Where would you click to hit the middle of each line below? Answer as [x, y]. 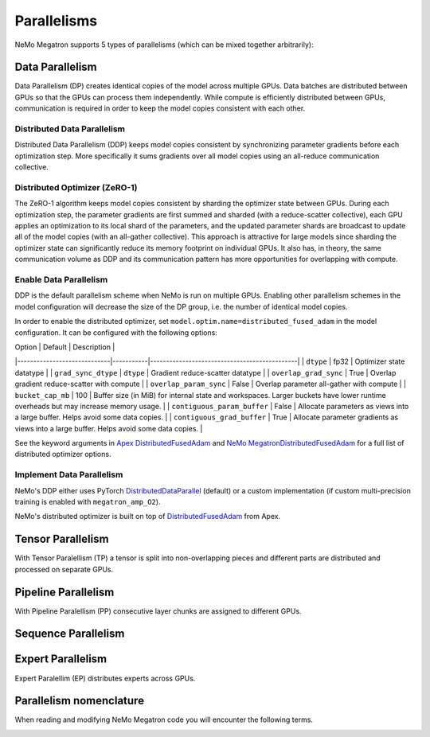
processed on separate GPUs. [64, 569]
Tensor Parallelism [62, 539]
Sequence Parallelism [70, 634]
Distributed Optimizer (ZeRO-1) [76, 187]
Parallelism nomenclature [80, 701]
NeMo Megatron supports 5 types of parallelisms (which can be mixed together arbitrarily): [164, 45]
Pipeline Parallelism [64, 592]
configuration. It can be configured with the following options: [116, 332]
